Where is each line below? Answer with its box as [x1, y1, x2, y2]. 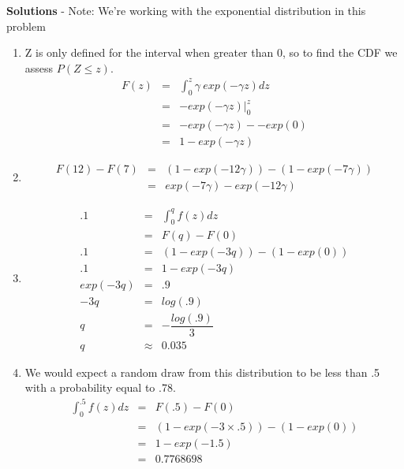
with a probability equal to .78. [24, 379, 176, 396]
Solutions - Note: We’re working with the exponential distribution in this [6, 2, 366, 18]
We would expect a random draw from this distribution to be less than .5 [24, 363, 380, 380]
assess [24, 59, 54, 76]
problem [6, 17, 46, 34]
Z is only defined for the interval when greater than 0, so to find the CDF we [24, 44, 398, 61]
